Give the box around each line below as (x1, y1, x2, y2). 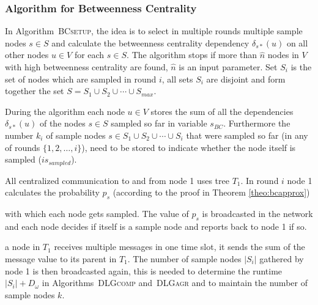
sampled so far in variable (111, 117, 207, 130)
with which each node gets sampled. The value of (5, 207, 189, 219)
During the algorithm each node (5, 105, 125, 117)
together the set (5, 84, 64, 97)
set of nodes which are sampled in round (5, 72, 157, 85)
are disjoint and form (206, 72, 286, 85)
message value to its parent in (5, 252, 117, 265)
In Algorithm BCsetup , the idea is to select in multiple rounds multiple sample (5, 24, 303, 37)
